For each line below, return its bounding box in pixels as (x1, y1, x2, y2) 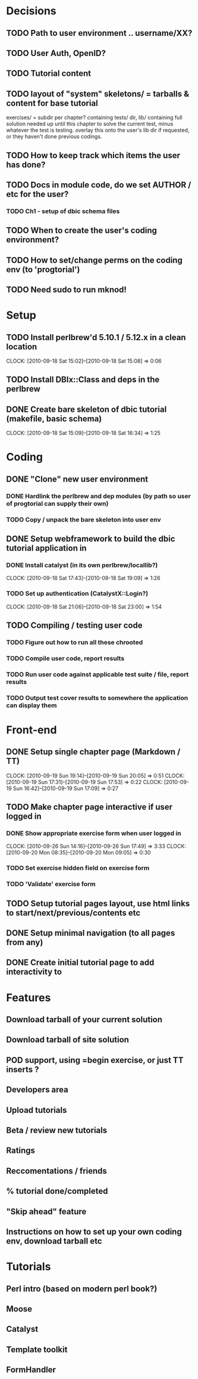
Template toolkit (6, 1344, 68, 1355)
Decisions (6, 4, 56, 18)
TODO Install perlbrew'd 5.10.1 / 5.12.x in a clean (6, 332, 186, 343)
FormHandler (6, 1365, 56, 1375)
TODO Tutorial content (6, 69, 92, 79)
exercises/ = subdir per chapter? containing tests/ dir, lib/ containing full (6, 114, 183, 121)
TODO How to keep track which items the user (6, 150, 180, 161)
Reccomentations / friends (6, 1165, 107, 1176)
